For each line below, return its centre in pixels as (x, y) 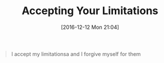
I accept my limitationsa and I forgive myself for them (76, 54)
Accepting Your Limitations (90, 11)
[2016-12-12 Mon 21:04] (90, 27)
